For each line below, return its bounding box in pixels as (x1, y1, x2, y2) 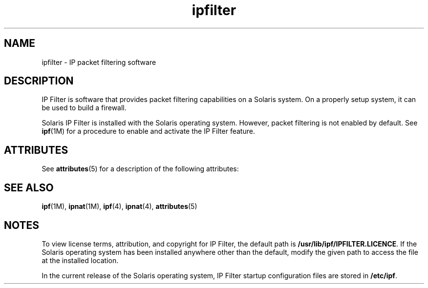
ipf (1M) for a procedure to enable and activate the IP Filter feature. (42, 127, 255, 136)
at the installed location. (42, 256, 119, 265)
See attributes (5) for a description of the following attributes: (42, 165, 239, 173)
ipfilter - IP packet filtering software (42, 58, 156, 66)
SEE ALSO (4, 181, 54, 194)
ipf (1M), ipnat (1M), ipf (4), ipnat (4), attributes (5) (42, 202, 197, 211)
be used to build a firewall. (42, 103, 127, 112)
